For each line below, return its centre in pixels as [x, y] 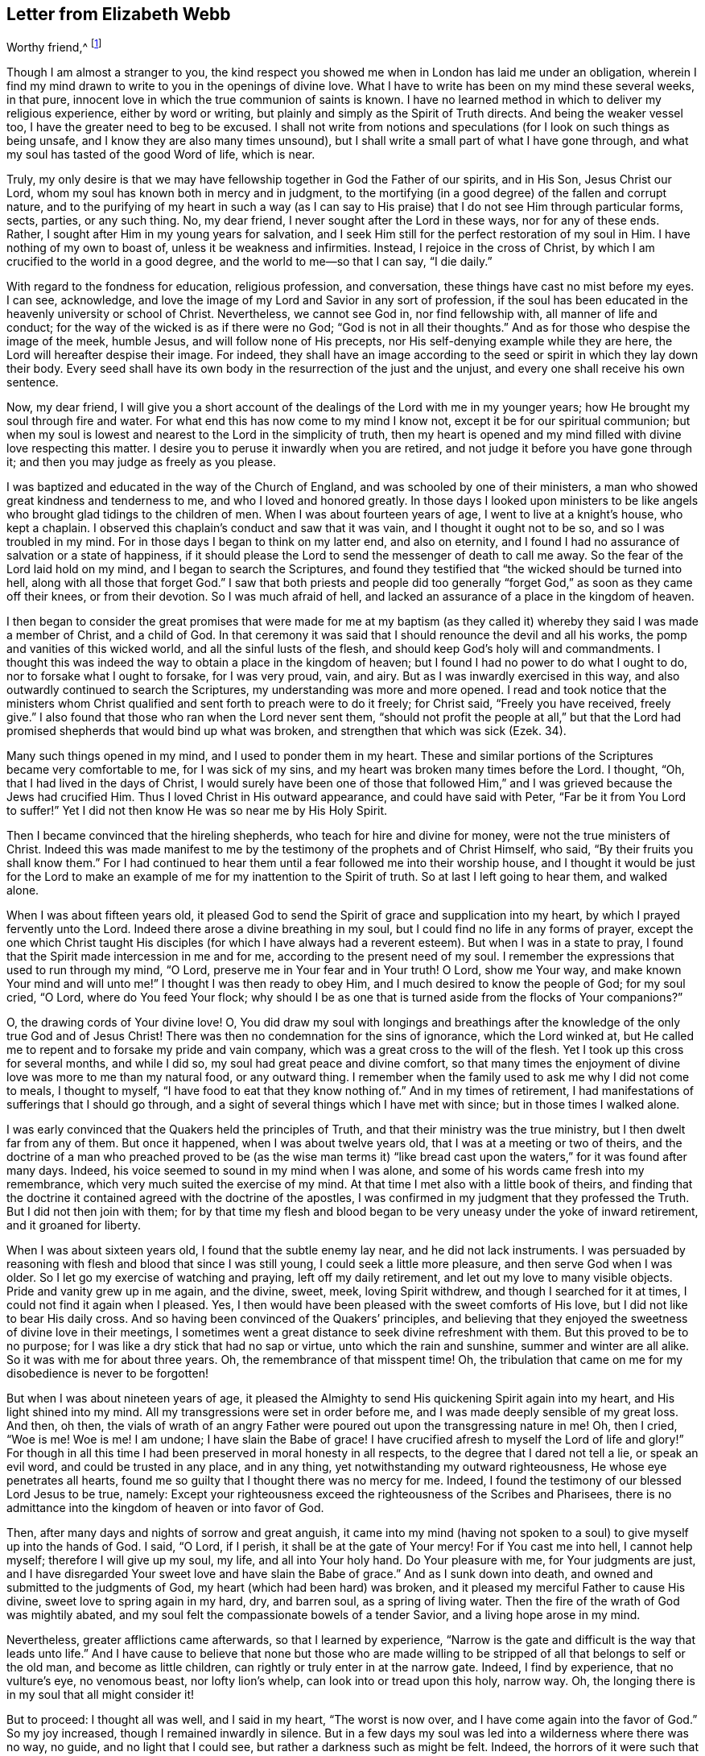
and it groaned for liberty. [74, 1225]
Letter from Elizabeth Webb [119, 14]
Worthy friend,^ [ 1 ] [54, 46]
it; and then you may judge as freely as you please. [141, 462]
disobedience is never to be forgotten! [107, 1374]
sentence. [33, 382]
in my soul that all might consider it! [101, 1695]
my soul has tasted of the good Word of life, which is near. [161, 155]
